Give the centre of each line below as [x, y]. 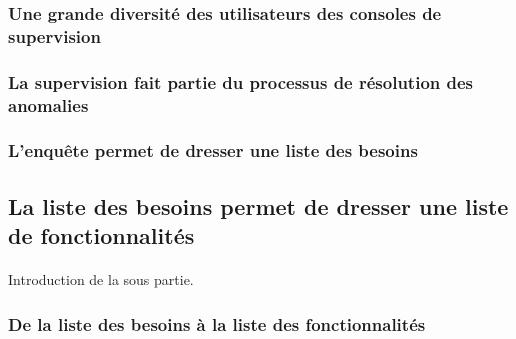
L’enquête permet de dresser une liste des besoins [213, 150]
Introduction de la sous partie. [101, 279]
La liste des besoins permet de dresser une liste [258, 205]
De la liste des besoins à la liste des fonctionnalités [217, 323]
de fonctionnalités [101, 235]
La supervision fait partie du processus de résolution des [241, 81]
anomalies [48, 104]
